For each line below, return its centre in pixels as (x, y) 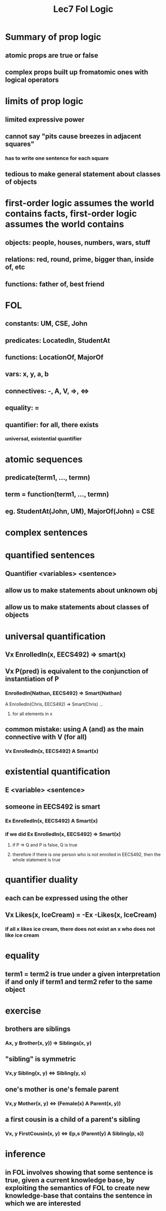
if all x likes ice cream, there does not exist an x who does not (80, 929)
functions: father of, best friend (55, 284)
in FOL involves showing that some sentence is (79, 1172)
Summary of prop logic (53, 37)
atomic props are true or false (52, 55)
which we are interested (43, 1203)
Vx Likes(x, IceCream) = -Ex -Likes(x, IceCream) (81, 915)
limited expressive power (45, 119)
